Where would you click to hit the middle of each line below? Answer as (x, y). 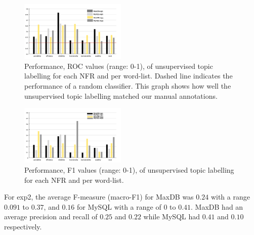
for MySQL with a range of (119, 206)
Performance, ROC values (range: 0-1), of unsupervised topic (119, 66)
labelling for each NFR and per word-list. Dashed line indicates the (129, 76)
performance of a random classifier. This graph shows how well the (128, 86)
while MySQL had (172, 217)
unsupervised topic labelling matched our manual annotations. (121, 95)
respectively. (23, 227)
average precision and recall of (51, 217)
